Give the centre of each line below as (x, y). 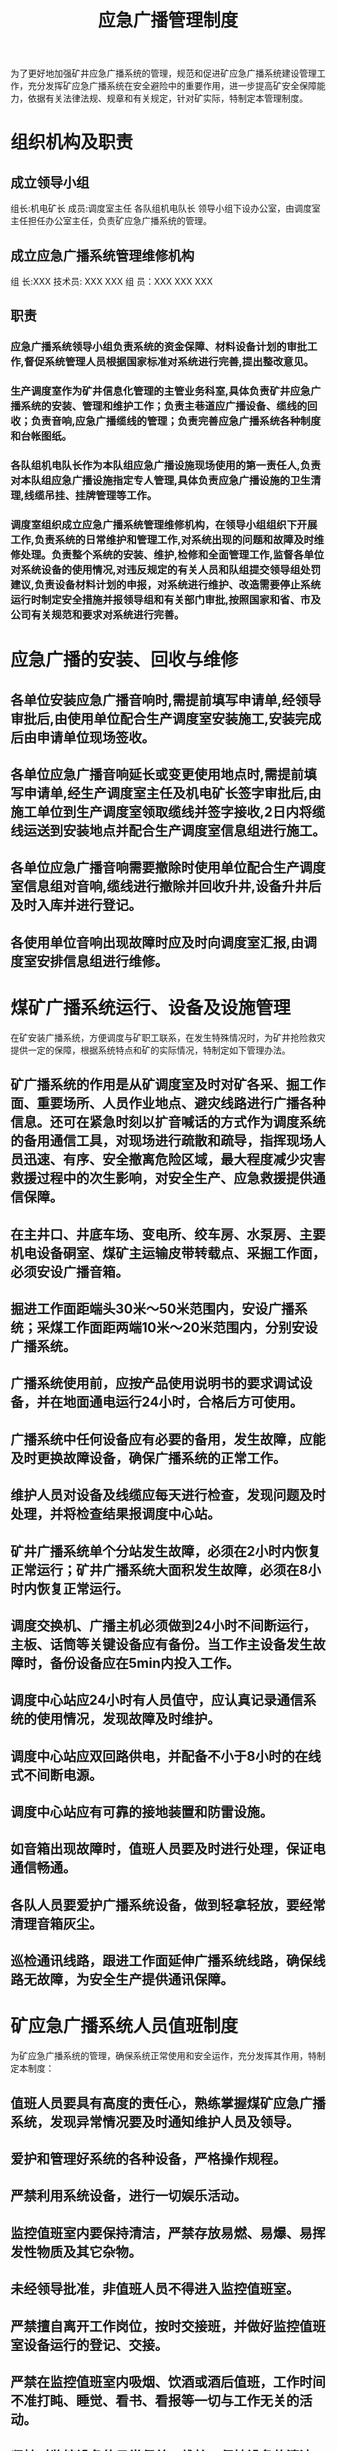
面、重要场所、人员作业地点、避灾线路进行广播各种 (168, 1103)
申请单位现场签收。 (95, 737)
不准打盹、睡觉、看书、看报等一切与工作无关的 (155, 2400)
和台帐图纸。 (41, 436)
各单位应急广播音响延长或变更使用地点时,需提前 (157, 774)
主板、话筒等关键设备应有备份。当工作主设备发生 (161, 1644)
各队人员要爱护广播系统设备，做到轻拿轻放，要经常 (168, 1904)
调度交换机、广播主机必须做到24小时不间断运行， (163, 1625)
